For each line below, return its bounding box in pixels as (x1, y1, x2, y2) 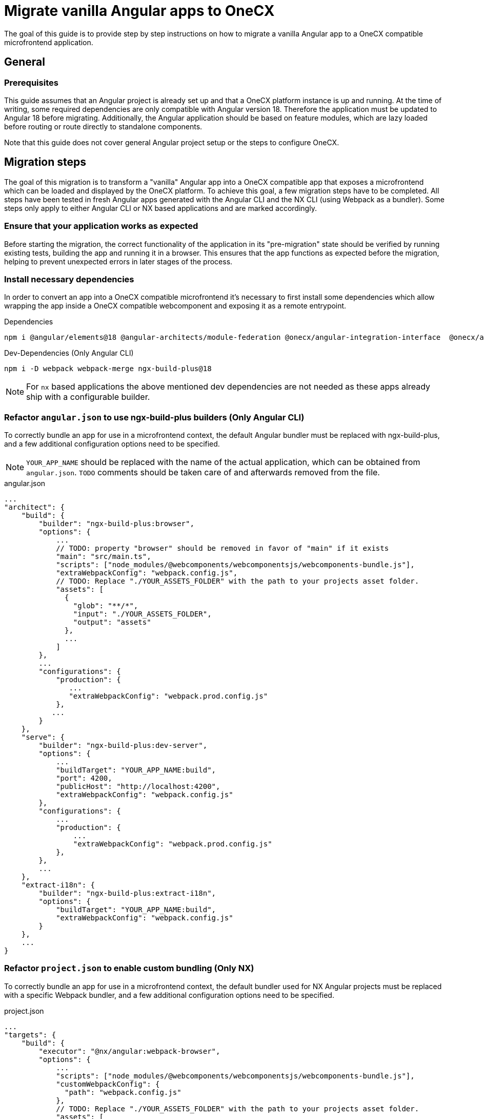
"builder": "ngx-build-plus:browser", (38, 519, 194, 528)
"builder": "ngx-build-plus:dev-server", (38, 741, 208, 750)
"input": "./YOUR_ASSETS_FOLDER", (73, 610, 212, 619)
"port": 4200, (56, 774, 112, 783)
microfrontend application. (4, 37, 93, 47)
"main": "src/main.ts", (56, 552, 151, 561)
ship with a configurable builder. (26, 392, 150, 402)
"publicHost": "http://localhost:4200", (56, 782, 220, 791)
